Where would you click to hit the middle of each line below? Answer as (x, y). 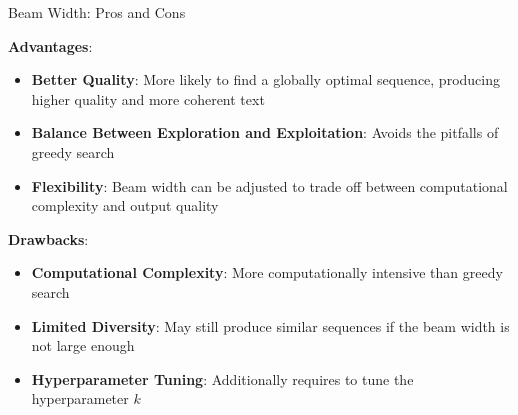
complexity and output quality (125, 205)
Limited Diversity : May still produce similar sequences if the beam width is (270, 325)
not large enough (83, 345)
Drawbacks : (48, 238)
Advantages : (50, 45)
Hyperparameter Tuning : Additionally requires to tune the (222, 378)
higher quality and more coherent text (148, 98)
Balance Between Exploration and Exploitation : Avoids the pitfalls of (265, 132)
